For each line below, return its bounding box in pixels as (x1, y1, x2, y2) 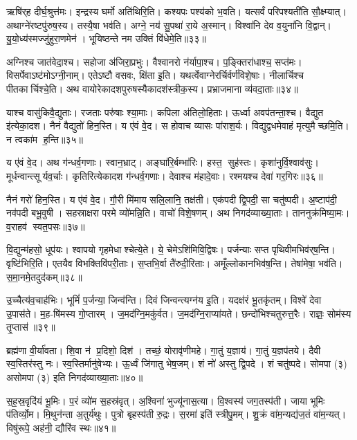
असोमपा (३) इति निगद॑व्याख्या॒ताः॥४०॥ (6, 370, 143, 385)
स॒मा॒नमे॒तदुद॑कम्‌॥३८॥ (6, 269, 82, 284)
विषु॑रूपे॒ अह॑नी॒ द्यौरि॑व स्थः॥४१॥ (6, 420, 116, 434)
